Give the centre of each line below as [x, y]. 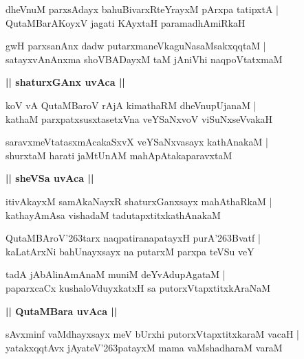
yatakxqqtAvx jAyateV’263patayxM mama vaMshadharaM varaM [144, 347]
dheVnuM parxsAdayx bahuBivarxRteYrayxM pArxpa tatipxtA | [142, 9]
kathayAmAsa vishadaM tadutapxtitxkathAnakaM [113, 215]
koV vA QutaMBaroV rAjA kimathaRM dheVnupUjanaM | [131, 105]
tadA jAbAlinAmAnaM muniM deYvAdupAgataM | [116, 274]
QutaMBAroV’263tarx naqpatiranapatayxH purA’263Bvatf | [133, 238]
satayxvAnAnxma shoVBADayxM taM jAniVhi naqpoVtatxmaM [144, 59]
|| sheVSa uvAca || [50, 178]
